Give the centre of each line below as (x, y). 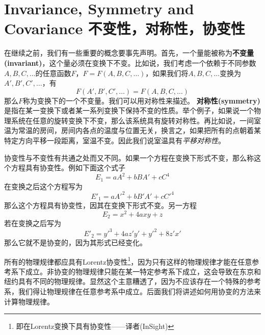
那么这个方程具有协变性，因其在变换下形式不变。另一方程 (100, 205)
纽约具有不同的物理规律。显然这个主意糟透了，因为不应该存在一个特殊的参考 (132, 281)
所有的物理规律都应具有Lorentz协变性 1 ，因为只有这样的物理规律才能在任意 (128, 261)
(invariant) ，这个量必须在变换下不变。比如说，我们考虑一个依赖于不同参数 (130, 62)
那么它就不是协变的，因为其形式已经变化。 (75, 242)
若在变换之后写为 (33, 223)
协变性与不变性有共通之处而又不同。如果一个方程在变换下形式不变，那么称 (129, 157)
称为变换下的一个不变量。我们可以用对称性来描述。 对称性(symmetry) (142, 100)
